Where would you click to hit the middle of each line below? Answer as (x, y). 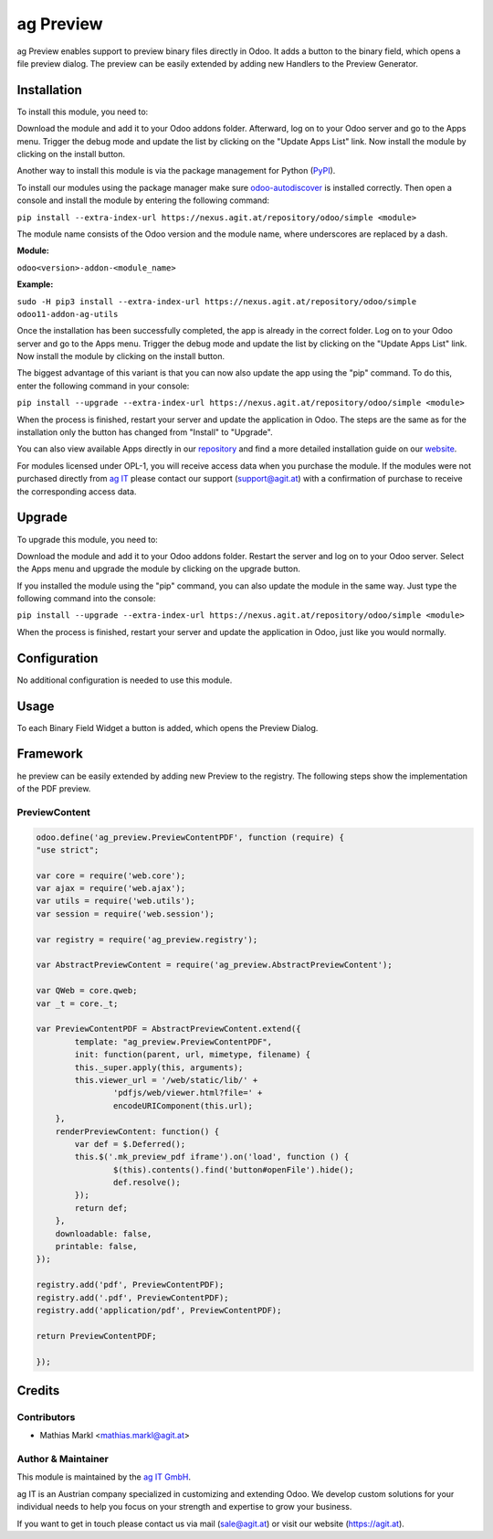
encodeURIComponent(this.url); (183, 1105)
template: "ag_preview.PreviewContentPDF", (173, 1041)
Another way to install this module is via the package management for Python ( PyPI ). (176, 171)
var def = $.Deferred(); (130, 1144)
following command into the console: (86, 599)
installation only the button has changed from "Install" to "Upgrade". (145, 432)
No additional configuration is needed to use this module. (125, 680)
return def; (101, 1208)
